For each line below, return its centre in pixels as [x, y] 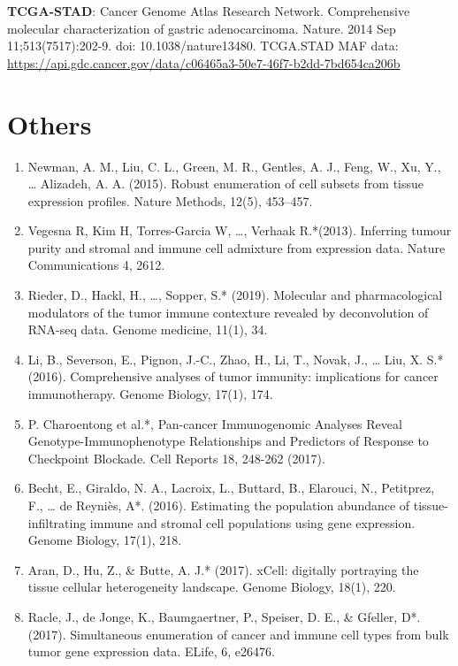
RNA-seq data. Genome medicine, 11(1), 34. [148, 329]
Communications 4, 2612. [96, 265]
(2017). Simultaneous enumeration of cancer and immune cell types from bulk [238, 634]
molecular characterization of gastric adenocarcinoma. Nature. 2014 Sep [202, 28]
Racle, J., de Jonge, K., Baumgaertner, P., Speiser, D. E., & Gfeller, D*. [224, 616]
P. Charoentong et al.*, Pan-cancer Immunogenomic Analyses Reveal [215, 423]
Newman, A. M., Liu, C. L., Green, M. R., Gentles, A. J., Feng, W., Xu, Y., [234, 166]
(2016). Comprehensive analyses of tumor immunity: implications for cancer [233, 376]
